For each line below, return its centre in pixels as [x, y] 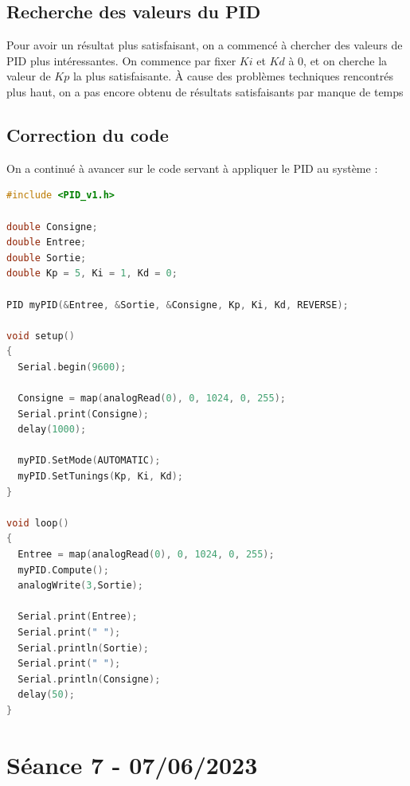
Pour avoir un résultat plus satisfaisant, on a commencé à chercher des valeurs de [205, 45]
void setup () [41, 336]
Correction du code [88, 134]
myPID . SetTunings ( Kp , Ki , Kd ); [101, 477]
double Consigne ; [52, 227]
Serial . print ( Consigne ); [84, 414]
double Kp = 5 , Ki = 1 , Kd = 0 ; [92, 274]
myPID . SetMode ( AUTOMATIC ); [89, 461]
